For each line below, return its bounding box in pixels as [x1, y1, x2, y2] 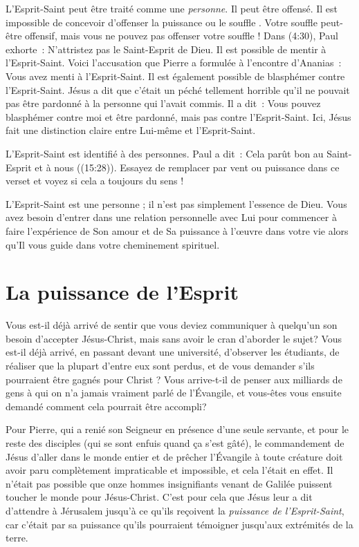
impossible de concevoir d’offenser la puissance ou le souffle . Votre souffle [6, 15, 317, 29]
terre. [6, 530, 28, 545]
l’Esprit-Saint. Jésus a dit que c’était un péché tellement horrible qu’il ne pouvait [6, 82, 350, 97]
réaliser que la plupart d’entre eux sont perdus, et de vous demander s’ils [6, 358, 315, 372]
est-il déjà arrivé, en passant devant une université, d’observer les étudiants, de [6, 345, 340, 359]
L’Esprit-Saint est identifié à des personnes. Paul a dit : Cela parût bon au [6, 146, 324, 160]
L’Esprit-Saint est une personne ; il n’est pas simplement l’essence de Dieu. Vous [6, 196, 347, 211]
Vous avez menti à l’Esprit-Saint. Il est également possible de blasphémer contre [6, 68, 345, 83]
